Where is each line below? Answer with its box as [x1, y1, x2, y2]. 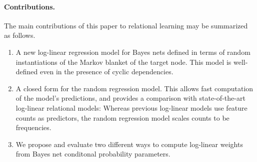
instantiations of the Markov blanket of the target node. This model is [15, 56, 231, 67]
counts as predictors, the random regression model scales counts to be [15, 112, 229, 123]
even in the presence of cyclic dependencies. [40, 66, 173, 77]
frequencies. [15, 122, 51, 133]
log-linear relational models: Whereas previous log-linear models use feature [15, 102, 247, 113]
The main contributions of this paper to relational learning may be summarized [4, 20, 248, 30]
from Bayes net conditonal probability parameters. [15, 149, 170, 159]
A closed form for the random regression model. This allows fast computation [15, 83, 253, 93]
